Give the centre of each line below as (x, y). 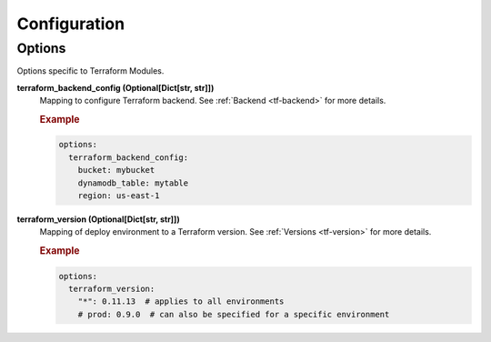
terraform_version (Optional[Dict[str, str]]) (99, 219)
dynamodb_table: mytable (133, 183)
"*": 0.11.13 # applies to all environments (181, 302)
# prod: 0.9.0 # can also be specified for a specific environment (234, 314)
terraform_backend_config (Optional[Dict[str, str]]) (115, 87)
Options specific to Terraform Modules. (90, 71)
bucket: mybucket (116, 170)
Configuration (71, 24)
